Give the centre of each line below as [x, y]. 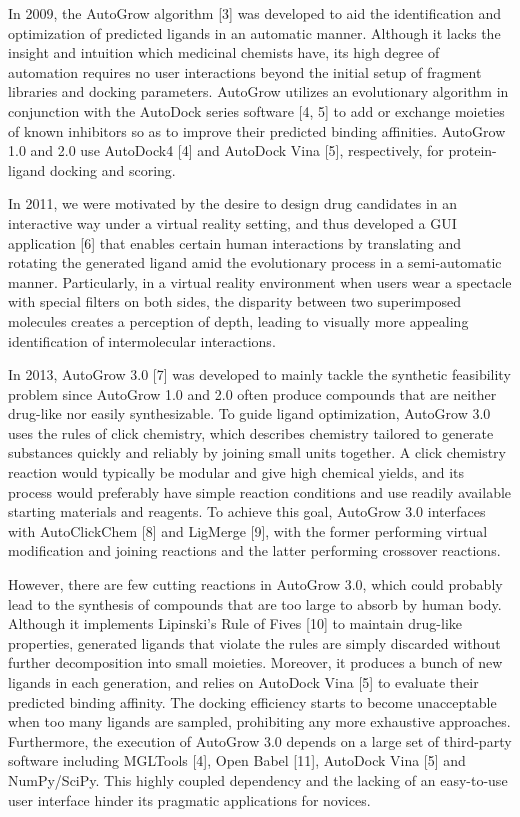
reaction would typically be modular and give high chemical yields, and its [236, 472]
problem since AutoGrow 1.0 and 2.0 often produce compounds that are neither [252, 393]
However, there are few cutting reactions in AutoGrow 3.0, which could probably [255, 584]
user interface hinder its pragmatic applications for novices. [189, 799]
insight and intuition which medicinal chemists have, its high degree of [224, 52]
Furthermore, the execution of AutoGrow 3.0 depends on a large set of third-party [260, 740]
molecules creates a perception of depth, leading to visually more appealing [238, 320]
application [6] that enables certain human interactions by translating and [235, 242]
